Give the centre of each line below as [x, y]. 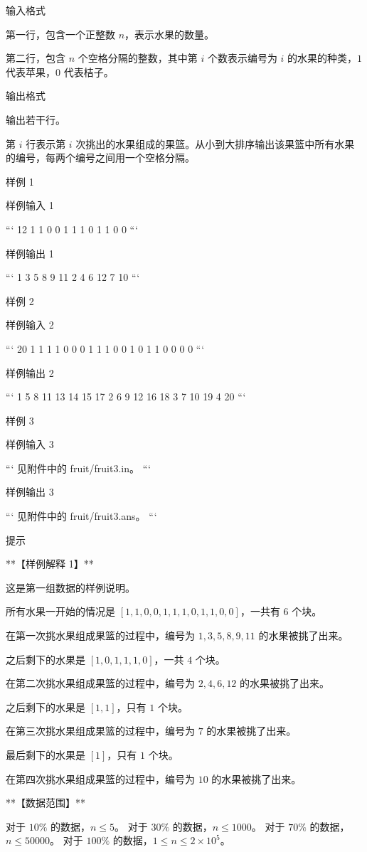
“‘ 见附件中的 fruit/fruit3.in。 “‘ [78, 468]
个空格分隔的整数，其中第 [138, 58]
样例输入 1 [30, 205]
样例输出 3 [30, 492]
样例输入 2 [30, 325]
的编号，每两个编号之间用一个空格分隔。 [100, 158]
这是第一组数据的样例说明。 [70, 587]
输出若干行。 [36, 119]
